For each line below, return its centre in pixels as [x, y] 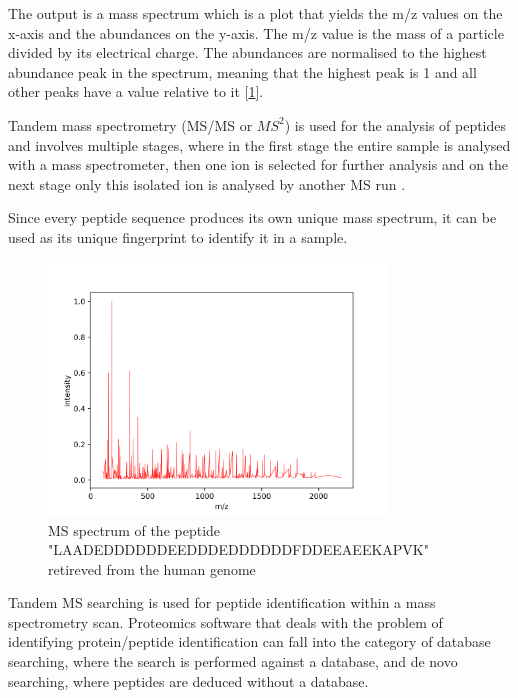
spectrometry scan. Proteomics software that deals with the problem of [225, 621]
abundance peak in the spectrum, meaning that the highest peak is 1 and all [242, 71]
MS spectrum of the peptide [134, 529]
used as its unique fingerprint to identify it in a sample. [178, 236]
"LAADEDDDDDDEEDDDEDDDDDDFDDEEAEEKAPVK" [238, 549]
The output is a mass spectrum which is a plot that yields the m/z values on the [255, 13]
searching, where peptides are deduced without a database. [188, 680]
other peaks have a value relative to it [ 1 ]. [136, 91]
